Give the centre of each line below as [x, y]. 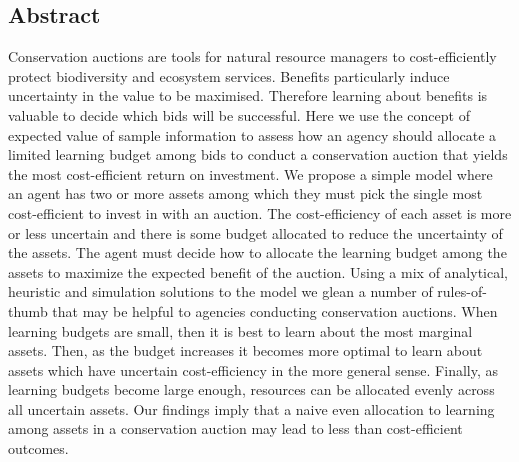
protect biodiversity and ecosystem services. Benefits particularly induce [229, 75]
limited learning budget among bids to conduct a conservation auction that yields [258, 154]
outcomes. [38, 448]
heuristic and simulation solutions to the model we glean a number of [220, 291]
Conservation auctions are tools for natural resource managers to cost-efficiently [252, 56]
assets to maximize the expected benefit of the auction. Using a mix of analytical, [258, 271]
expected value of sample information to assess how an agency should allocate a [252, 134]
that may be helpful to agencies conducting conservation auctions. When [275, 310]
